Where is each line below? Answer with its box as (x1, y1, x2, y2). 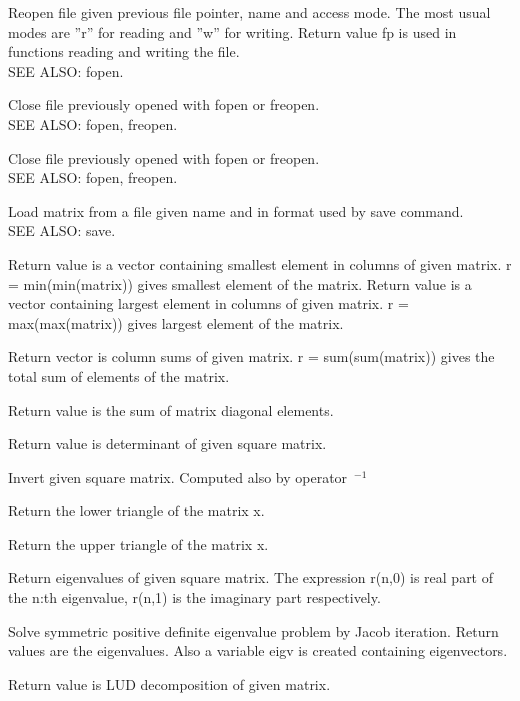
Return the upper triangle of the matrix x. (8, 533, 269, 554)
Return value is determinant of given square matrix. (8, 433, 327, 454)
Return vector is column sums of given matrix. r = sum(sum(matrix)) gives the (8, 346, 495, 367)
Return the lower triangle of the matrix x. (8, 500, 265, 521)
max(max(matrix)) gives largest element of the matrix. (8, 312, 344, 333)
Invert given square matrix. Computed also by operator (8, 466, 348, 487)
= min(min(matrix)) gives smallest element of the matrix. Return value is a (8, 273, 472, 294)
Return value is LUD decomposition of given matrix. (8, 673, 331, 694)
